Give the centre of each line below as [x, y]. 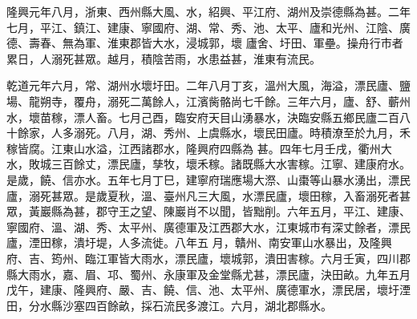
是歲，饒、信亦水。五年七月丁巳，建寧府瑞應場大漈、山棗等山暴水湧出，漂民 [208, 179]
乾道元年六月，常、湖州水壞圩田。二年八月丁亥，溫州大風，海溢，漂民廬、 [203, 85]
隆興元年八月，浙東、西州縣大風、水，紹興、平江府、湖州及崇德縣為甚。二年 [208, 11]
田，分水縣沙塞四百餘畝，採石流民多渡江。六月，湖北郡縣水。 [169, 305]
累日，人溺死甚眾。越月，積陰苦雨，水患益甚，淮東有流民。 [164, 58]
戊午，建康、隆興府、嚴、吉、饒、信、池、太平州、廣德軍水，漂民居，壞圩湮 [208, 290]
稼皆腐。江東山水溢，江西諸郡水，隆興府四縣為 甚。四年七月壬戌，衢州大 [199, 148]
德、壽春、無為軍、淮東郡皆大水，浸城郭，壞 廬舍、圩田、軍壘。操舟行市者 [205, 43]
